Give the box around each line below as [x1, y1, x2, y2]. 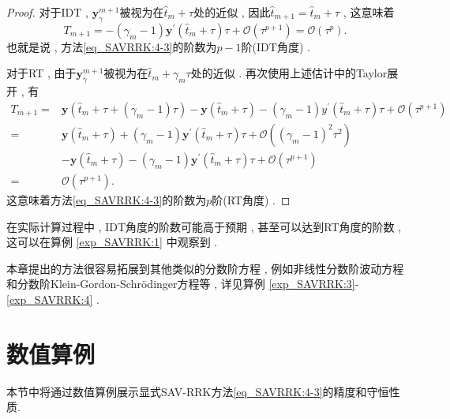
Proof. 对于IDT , [6, 4, 88, 20]
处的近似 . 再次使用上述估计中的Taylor [190, 65, 388, 81]
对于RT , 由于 [6, 65, 77, 81]
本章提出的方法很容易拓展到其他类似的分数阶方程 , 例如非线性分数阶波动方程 [6, 260, 404, 276]
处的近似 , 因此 [193, 4, 271, 20]
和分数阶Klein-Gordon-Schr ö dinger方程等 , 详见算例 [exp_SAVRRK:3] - [6, 275, 359, 292]
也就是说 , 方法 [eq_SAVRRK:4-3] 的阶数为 [6, 38, 217, 54]
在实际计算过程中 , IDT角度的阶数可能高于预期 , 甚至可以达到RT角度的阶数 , [6, 218, 402, 234]
